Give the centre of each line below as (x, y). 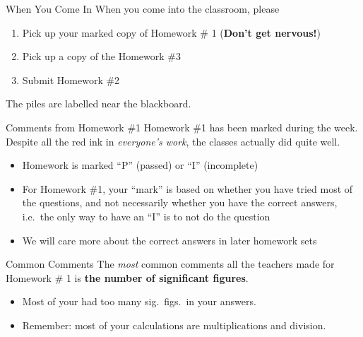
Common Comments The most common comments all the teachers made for (170, 264)
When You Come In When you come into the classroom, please (143, 8)
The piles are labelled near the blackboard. (99, 104)
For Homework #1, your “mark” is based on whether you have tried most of (188, 188)
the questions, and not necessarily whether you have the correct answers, (180, 202)
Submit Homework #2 (71, 79)
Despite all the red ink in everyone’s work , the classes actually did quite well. (173, 141)
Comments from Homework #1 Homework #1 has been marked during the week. (182, 127)
